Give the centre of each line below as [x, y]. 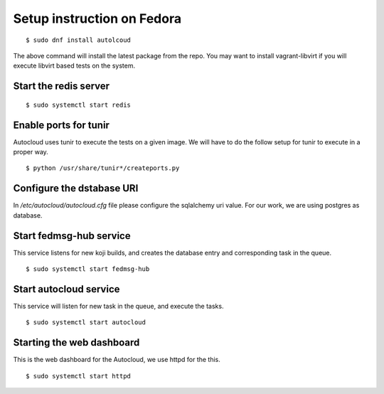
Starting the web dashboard [76, 342]
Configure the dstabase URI [76, 188]
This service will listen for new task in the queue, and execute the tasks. [118, 306]
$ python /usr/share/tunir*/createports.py [103, 168]
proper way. [31, 152]
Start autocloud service [66, 289]
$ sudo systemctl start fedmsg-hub [88, 269]
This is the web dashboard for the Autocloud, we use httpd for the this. [117, 360]
